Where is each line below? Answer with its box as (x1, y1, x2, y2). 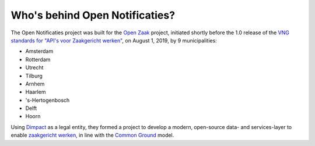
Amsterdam (25, 48, 54, 55)
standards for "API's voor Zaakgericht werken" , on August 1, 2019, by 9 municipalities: (10, 37, 217, 44)
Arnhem (25, 80, 45, 87)
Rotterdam (25, 56, 51, 63)
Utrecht (25, 64, 44, 71)
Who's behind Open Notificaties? (10, 9, 175, 22)
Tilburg (25, 72, 43, 79)
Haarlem (25, 88, 46, 95)
